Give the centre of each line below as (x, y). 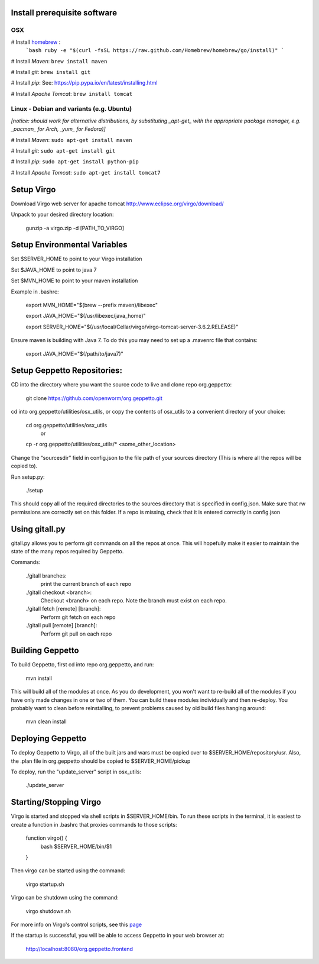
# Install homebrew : (36, 42)
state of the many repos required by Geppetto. (67, 552)
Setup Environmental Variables (69, 245)
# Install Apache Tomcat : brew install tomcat (72, 94)
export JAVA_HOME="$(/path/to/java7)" (74, 354)
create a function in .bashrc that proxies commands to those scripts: (94, 824)
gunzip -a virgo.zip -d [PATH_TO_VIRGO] (75, 228)
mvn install (39, 678)
